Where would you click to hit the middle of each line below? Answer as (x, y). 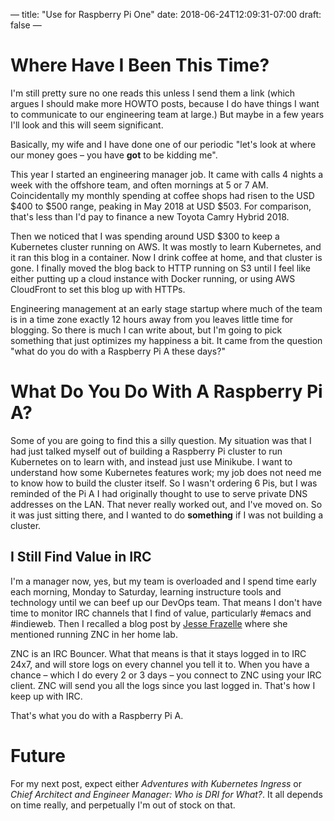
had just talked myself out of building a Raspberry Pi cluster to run (146, 451)
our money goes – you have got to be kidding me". (114, 155)
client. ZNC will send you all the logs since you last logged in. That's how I (163, 685)
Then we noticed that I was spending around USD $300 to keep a (145, 236)
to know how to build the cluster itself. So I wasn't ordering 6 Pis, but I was (164, 483)
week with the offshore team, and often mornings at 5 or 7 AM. (139, 185)
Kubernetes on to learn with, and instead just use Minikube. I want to (151, 461)
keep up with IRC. (46, 696)
